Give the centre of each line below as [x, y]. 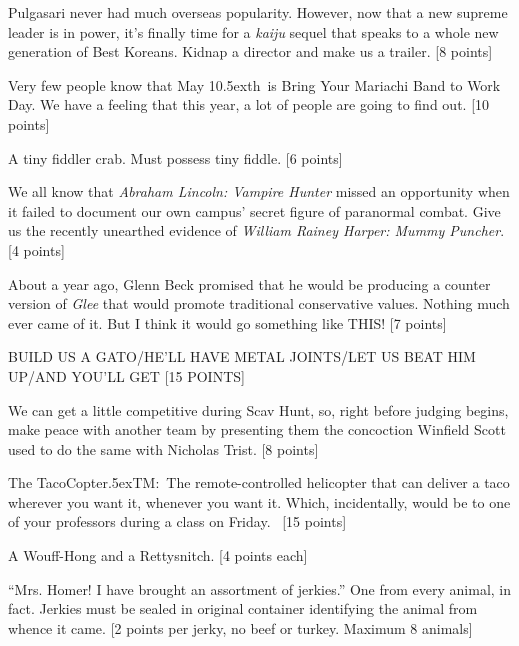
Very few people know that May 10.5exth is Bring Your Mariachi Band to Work [254, 84]
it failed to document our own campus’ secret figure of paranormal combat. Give [254, 210]
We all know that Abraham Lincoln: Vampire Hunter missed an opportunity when [259, 191]
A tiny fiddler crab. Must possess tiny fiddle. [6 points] [175, 157]
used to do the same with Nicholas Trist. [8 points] [163, 448]
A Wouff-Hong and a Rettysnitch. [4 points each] [158, 555]
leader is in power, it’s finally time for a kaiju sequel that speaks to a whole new [253, 31]
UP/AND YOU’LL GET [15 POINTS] [126, 375]
